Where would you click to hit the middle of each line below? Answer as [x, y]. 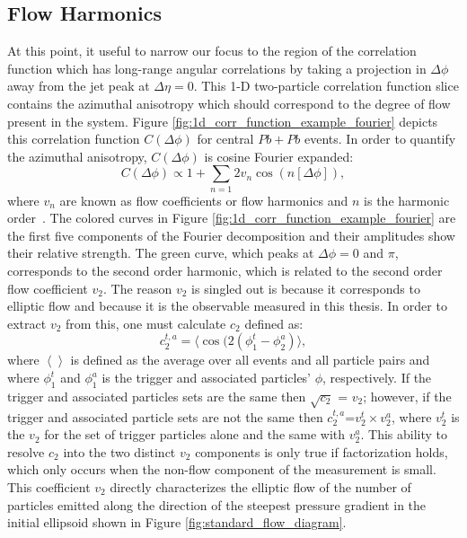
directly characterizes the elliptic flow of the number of [260, 486]
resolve [26, 451]
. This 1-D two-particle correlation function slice [326, 86]
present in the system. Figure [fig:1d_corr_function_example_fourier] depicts [223, 121]
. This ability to [404, 434]
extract [27, 323]
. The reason [137, 288]
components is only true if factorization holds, [322, 451]
